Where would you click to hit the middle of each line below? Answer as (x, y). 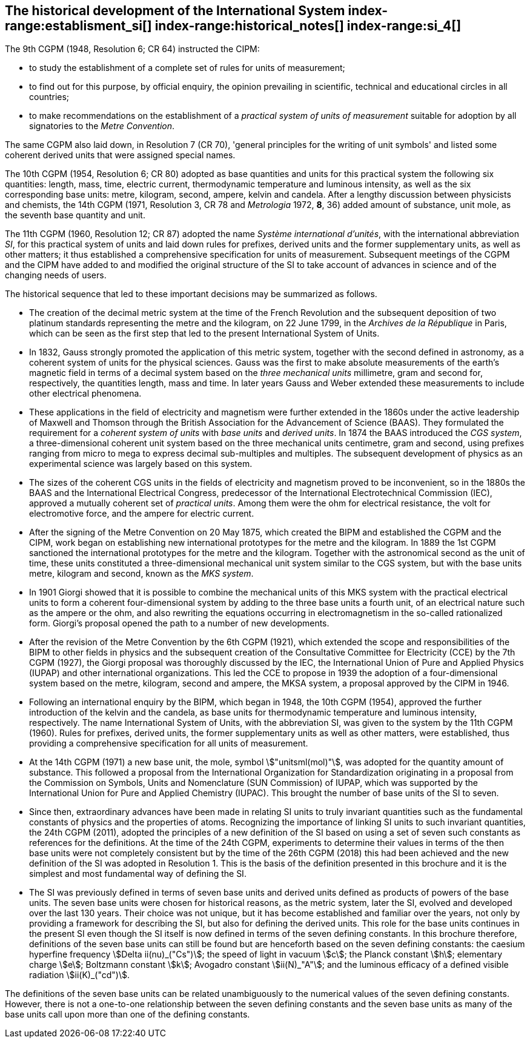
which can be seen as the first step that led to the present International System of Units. (204, 334)
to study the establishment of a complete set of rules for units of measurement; (187, 68)
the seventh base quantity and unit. (75, 215)
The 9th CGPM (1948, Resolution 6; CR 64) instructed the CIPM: (132, 49)
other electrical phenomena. (85, 394)
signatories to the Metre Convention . (102, 126)
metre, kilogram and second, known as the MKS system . (141, 574)
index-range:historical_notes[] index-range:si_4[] (308, 26)
